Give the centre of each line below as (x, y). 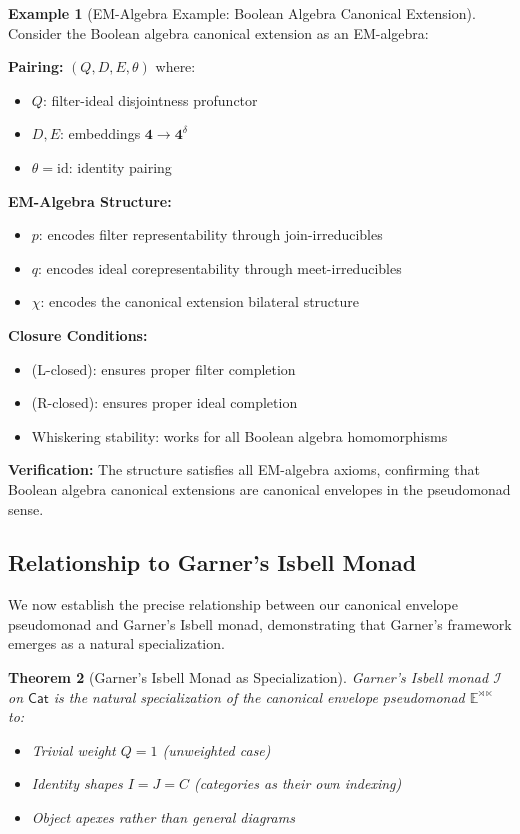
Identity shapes (77, 783)
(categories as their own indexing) (298, 783)
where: (175, 66)
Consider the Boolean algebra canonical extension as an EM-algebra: (218, 32)
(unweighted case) (216, 749)
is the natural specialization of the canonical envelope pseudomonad (259, 696)
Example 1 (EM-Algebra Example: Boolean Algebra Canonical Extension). (242, 13)
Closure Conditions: (78, 334)
